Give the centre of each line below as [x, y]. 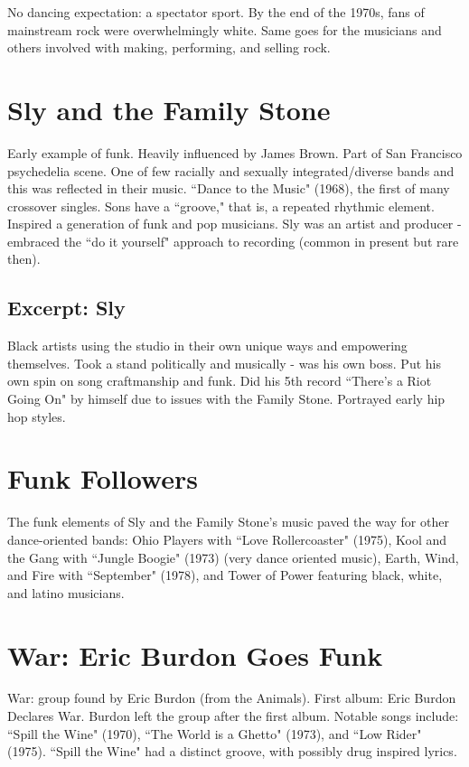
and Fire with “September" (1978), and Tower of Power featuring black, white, [225, 575]
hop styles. [37, 416]
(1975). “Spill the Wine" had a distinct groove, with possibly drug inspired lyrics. [232, 751]
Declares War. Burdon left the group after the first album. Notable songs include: [233, 716]
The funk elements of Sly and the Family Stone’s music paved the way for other [228, 522]
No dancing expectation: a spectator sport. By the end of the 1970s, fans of [216, 12]
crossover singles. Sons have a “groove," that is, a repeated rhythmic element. [221, 206]
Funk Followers [103, 478]
